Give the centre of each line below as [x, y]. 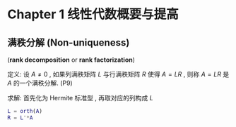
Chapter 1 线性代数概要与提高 [93, 14]
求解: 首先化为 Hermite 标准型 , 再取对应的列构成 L [80, 98]
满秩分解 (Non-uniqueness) [69, 42]
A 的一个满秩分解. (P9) [40, 83]
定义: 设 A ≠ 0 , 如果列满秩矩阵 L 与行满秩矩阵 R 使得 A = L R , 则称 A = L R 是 [118, 74]
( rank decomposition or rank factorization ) [71, 60]
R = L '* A [20, 118]
